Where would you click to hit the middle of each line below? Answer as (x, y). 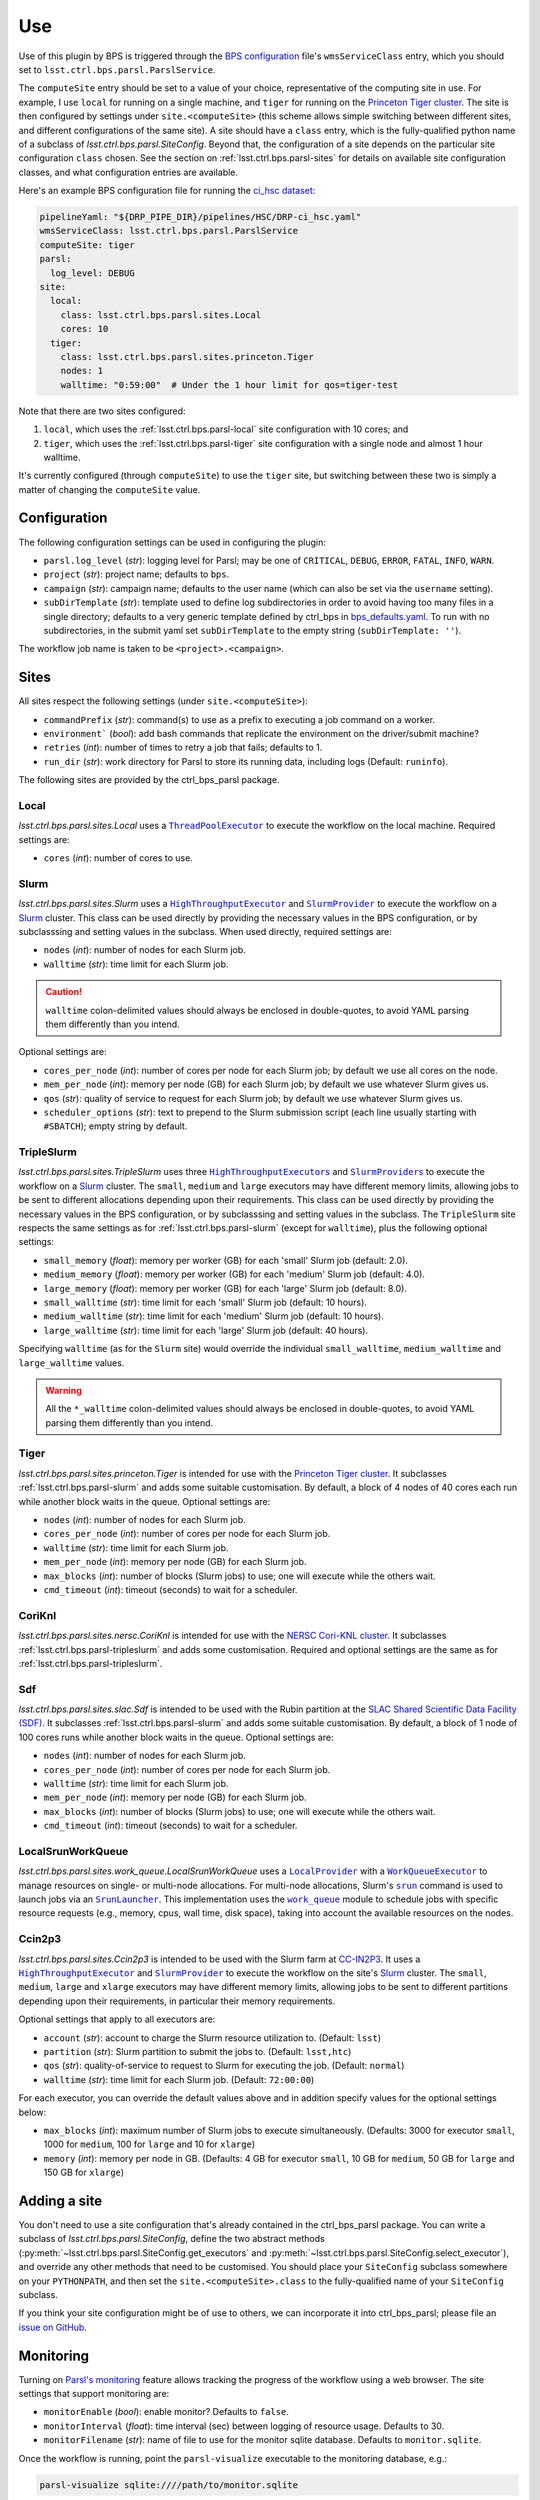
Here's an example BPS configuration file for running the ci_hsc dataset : (167, 191)
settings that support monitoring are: (94, 2394)
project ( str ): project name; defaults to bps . (136, 574)
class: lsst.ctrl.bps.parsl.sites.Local (161, 314)
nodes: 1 (82, 371)
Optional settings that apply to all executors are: (117, 2019)
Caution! (64, 992)
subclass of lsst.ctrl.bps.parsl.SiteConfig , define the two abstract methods (171, 2239)
